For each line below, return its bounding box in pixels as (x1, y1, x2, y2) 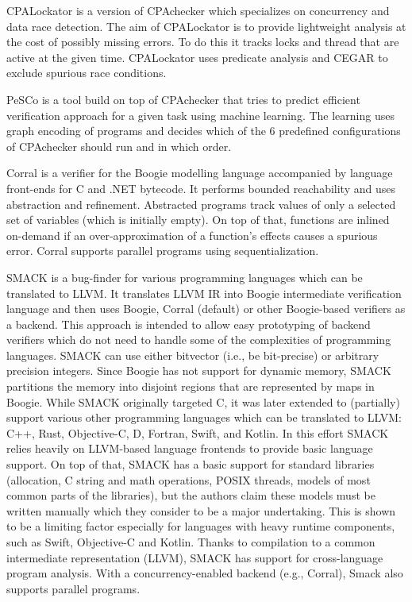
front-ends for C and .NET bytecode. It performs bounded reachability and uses (6, 179, 395, 196)
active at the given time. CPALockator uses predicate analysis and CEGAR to (6, 48, 388, 65)
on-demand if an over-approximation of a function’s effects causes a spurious (6, 226, 378, 243)
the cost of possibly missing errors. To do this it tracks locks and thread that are (6, 33, 399, 50)
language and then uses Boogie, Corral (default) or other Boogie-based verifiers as (6, 300, 406, 317)
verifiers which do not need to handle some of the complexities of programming (6, 331, 391, 348)
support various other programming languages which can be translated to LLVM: (6, 409, 402, 426)
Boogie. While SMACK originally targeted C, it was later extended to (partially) (6, 393, 400, 410)
